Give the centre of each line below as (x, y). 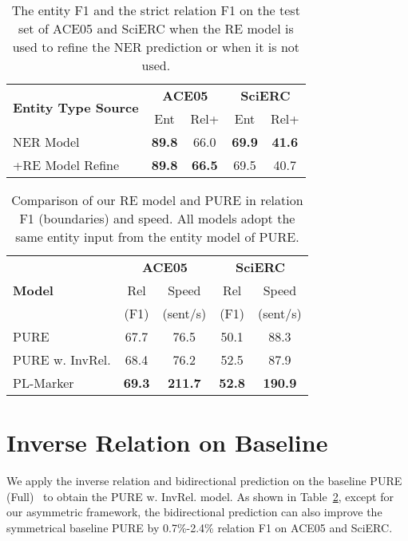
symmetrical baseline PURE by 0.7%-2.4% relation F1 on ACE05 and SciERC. (200, 527)
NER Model (46, 142)
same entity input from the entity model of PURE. (157, 237)
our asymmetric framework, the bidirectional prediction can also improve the (194, 512)
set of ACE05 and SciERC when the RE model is (156, 28)
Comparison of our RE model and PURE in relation (157, 200)
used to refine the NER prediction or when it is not (156, 47)
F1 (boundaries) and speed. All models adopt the (157, 218)
